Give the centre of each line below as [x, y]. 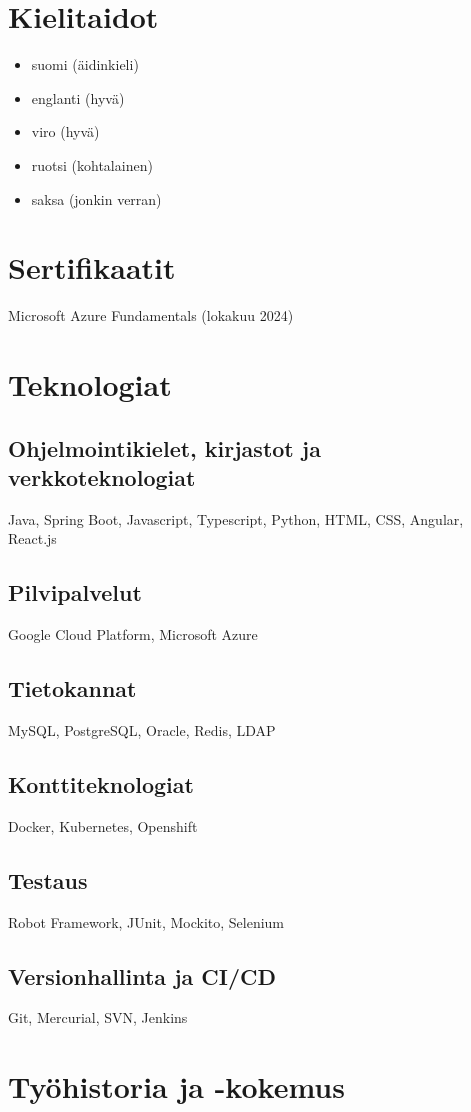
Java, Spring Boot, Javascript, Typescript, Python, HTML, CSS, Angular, [236, 518]
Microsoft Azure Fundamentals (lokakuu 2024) [151, 315]
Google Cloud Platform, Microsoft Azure [133, 634]
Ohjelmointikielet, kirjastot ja [164, 447]
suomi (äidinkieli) [85, 64]
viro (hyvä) [65, 131]
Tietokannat [72, 688]
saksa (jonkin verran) [96, 198]
